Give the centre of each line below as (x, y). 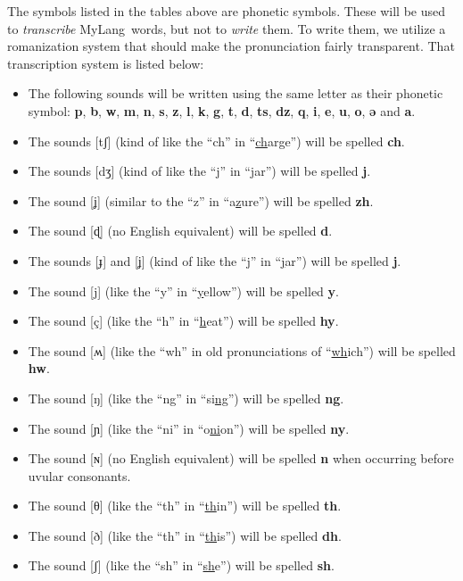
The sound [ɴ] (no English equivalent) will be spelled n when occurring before (241, 458)
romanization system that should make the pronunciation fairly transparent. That (231, 46)
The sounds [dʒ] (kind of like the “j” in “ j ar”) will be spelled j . (199, 171)
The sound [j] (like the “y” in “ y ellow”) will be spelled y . (183, 290)
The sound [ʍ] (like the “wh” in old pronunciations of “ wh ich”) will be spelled (242, 350)
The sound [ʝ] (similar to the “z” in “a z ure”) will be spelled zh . (201, 200)
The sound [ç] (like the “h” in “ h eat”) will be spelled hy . (183, 321)
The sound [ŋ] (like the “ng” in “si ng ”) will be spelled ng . (186, 398)
